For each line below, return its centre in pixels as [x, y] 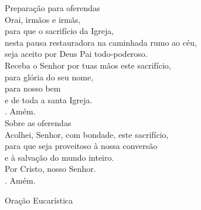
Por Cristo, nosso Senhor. [50, 169]
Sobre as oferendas [38, 122]
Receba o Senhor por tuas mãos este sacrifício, [88, 65]
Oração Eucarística [39, 200]
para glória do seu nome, [49, 77]
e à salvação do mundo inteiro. [59, 157]
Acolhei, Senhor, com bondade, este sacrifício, [87, 134]
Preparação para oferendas [52, 8]
